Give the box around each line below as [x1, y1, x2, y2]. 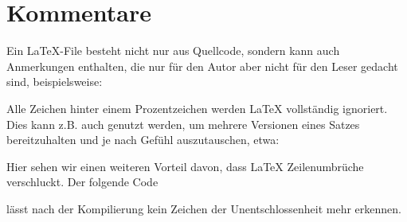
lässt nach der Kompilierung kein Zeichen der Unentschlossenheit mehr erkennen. [6, 200, 402, 216]
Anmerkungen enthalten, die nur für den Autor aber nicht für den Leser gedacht [6, 57, 398, 74]
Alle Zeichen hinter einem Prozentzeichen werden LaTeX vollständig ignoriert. [6, 99, 388, 116]
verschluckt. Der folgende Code [6, 173, 158, 190]
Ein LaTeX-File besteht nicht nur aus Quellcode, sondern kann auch [6, 42, 340, 59]
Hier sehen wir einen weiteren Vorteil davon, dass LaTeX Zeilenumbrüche [6, 158, 364, 174]
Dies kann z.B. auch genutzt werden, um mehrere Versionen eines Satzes [6, 115, 360, 132]
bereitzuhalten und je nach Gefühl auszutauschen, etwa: [6, 131, 280, 148]
